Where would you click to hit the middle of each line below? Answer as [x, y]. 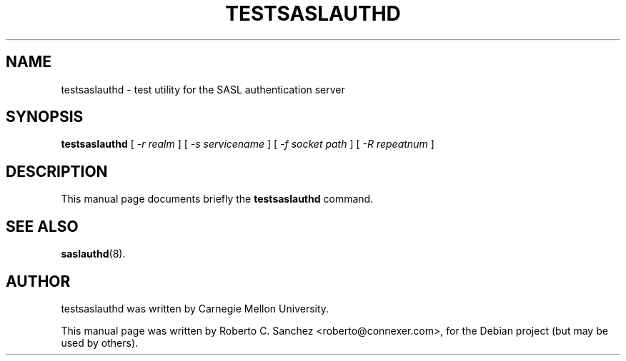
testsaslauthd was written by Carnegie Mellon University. [195, 308]
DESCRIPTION [57, 171]
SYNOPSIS [45, 117]
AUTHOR [38, 281]
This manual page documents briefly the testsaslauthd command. [217, 199]
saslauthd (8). [93, 254]
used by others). [100, 342]
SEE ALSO [42, 226]
